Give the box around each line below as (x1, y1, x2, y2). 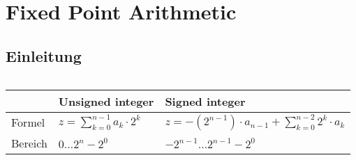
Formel (11, 114, 45, 131)
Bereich (11, 134, 47, 151)
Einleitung (6, 45, 82, 66)
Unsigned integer (58, 93, 154, 109)
